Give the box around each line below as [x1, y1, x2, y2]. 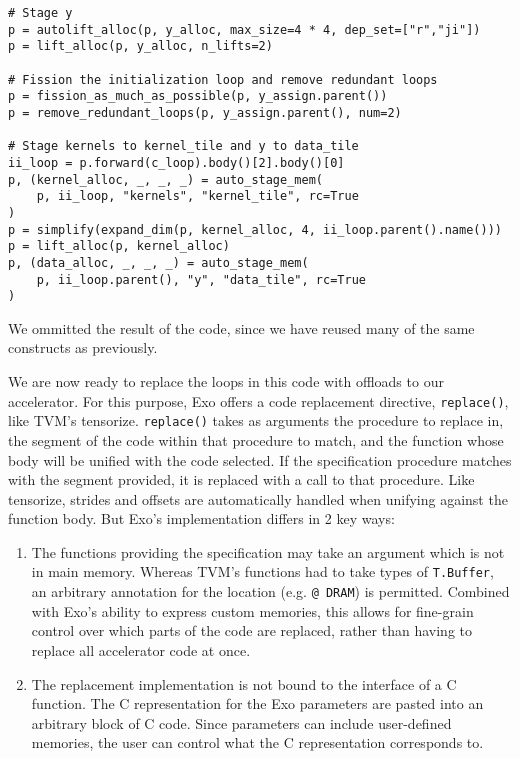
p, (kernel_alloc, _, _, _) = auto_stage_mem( [8, 172, 323, 187]
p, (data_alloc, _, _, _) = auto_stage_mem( [8, 255, 309, 270]
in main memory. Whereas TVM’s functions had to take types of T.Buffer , [31, 561, 494, 582]
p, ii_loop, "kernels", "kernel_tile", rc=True [36, 189, 359, 204]
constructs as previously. [8, 337, 158, 358]
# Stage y [8, 6, 73, 20]
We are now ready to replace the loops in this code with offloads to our [8, 371, 444, 391]
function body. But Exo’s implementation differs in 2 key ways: [8, 508, 395, 529]
